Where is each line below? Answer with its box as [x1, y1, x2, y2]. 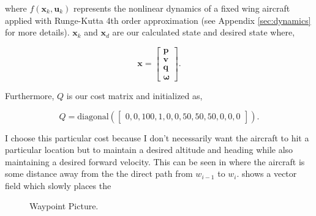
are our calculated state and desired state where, [112, 26, 295, 39]
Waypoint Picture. [29, 199, 99, 212]
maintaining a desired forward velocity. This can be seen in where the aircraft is [5, 155, 305, 168]
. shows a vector [236, 167, 297, 180]
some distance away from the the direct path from [5, 167, 193, 180]
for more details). [5, 26, 70, 39]
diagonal [77, 112, 109, 121]
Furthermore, [5, 89, 55, 102]
